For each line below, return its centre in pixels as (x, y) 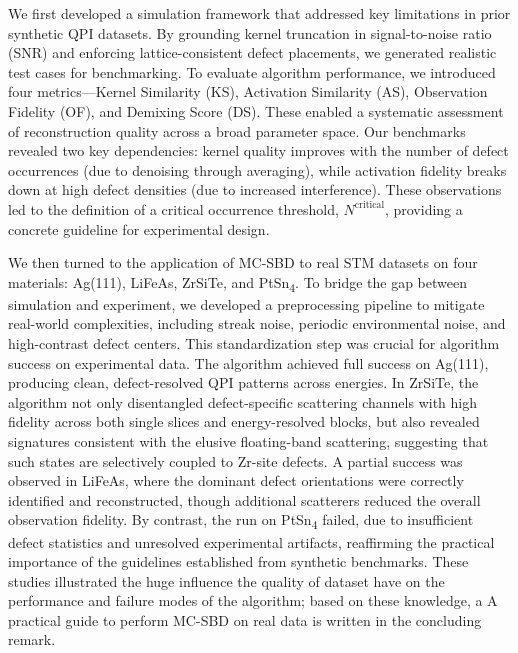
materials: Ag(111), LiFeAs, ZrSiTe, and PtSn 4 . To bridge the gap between (237, 283)
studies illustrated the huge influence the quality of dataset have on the (226, 580)
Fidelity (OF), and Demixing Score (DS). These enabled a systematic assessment (256, 110)
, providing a (423, 208)
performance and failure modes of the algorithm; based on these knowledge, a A (253, 600)
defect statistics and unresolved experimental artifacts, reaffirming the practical (251, 541)
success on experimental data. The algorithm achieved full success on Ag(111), (248, 362)
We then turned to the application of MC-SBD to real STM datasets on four (243, 262)
